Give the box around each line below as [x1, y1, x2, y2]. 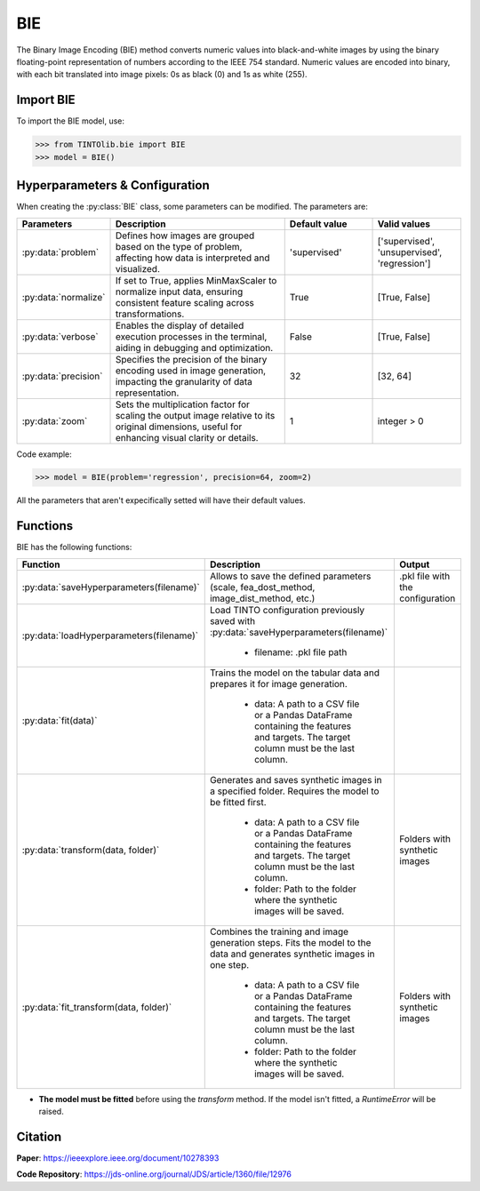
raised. [38, 1107, 64, 1117]
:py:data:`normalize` [21, 291, 106, 303]
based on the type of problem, [115, 240, 243, 252]
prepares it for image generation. [209, 677, 348, 690]
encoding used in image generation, [115, 364, 267, 377]
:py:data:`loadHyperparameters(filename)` [21, 629, 199, 642]
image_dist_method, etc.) [209, 592, 316, 604]
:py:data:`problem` [21, 245, 100, 258]
